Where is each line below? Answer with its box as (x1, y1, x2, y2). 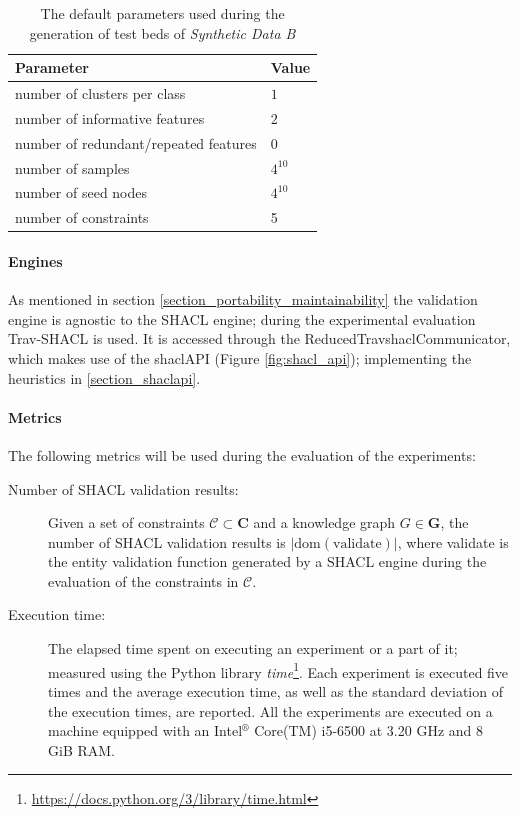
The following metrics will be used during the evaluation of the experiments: (8, 444, 476, 465)
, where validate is (397, 531, 509, 552)
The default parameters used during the (40, 3, 285, 23)
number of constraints (15, 207, 149, 228)
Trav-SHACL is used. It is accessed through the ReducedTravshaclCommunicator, (8, 328, 511, 349)
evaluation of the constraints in (48, 570, 239, 591)
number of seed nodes (15, 182, 148, 203)
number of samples (15, 157, 130, 178)
